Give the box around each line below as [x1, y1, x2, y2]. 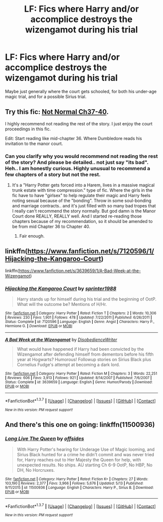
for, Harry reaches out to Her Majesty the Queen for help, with [16, 457, 142, 462]
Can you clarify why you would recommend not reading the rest [5, 153, 158, 160]
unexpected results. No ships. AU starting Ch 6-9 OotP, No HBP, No [16, 462, 153, 468]
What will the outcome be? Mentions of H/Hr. [16, 301, 107, 307]
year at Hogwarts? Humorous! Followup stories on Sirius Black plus [16, 357, 151, 362]
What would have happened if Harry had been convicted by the [16, 346, 144, 352]
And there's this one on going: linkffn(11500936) [5, 421, 155, 429]
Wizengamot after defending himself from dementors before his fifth [16, 351, 154, 357]
